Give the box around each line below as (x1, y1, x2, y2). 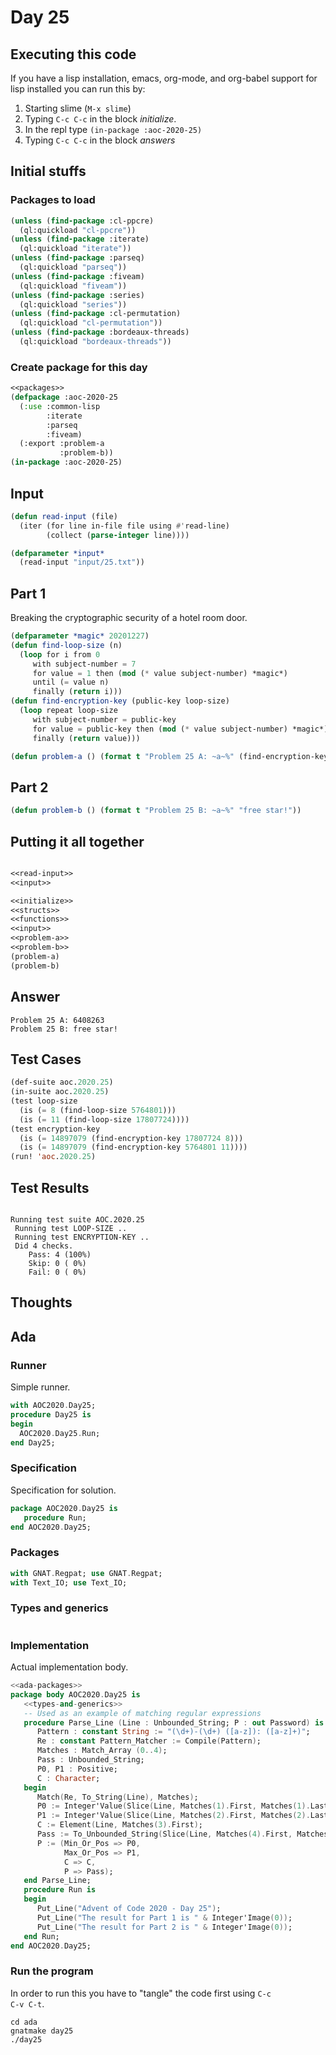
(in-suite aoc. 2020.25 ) (10, 1087, 110, 1097)
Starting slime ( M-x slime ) (24, 102, 132, 114)
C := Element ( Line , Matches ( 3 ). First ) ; (36, 1820, 203, 1830)
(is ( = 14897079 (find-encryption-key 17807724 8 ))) (19, 1133, 244, 1143)
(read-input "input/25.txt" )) (19, 557, 145, 568)
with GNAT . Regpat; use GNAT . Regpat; (10, 1568, 163, 1578)
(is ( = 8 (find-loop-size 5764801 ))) (19, 1105, 177, 1115)
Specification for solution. (10, 1484, 117, 1496)
